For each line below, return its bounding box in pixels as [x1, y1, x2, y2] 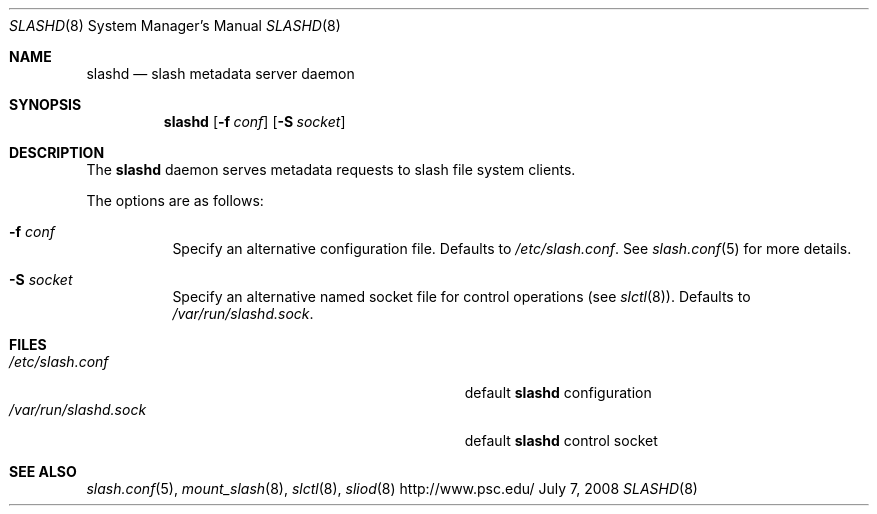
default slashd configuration [464, 384, 652, 401]
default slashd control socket [464, 432, 658, 449]
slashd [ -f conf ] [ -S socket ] [163, 113, 346, 130]
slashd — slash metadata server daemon [86, 65, 355, 82]
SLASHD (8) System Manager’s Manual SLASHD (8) [9, 17, 341, 34]
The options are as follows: [86, 192, 264, 209]
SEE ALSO [9, 463, 77, 480]
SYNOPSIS [9, 96, 82, 113]
